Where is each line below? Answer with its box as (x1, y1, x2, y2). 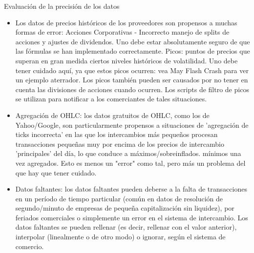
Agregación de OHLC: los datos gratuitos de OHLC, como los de (15, 110, 210, 120)
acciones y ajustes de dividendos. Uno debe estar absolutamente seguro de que (15, 36, 250, 46)
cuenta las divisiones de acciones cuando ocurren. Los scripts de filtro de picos (15, 84, 249, 94)
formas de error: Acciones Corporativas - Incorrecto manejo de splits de (15, 27, 230, 37)
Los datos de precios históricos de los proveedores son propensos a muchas (15, 17, 237, 27)
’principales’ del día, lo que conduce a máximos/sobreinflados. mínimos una (15, 148, 241, 158)
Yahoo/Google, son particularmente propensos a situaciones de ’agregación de (15, 119, 249, 130)
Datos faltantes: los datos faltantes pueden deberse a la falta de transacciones (15, 184, 247, 194)
